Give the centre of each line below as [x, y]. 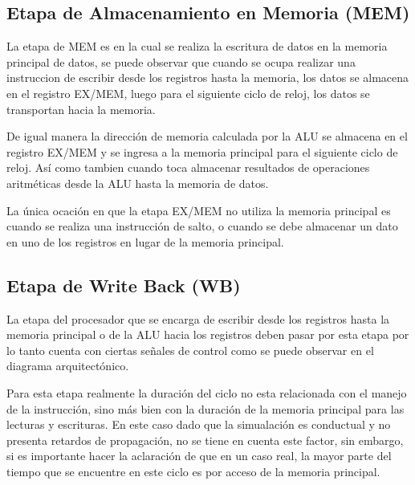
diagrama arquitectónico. [68, 366]
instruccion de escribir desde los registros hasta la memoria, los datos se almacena [208, 77]
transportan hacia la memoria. [81, 109]
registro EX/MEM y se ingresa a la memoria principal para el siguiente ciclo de [202, 151]
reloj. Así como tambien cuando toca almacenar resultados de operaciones [188, 167]
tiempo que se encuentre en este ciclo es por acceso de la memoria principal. [193, 471]
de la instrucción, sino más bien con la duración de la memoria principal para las [205, 408]
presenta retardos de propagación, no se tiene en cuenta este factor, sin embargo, [205, 440]
